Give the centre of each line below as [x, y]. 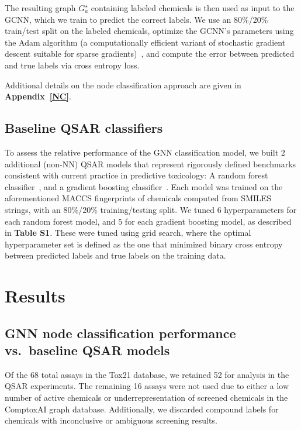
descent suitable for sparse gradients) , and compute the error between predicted [150, 54]
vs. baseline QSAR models [87, 350]
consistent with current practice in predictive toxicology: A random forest [136, 175]
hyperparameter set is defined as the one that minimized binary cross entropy [144, 244]
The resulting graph [40, 8]
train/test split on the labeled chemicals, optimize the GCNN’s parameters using [149, 31]
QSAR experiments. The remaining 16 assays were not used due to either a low [147, 386]
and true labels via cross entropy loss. [72, 65]
